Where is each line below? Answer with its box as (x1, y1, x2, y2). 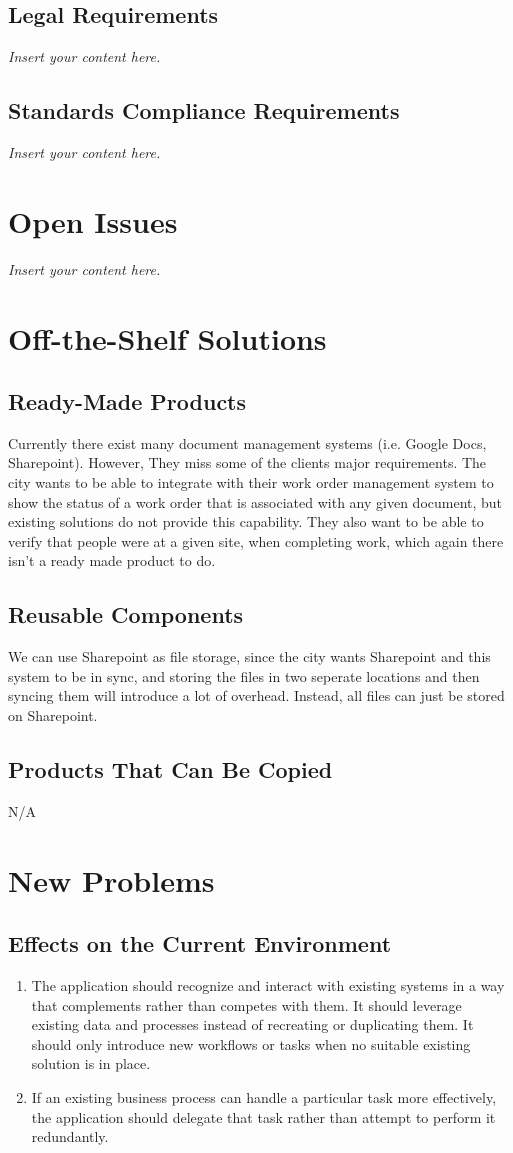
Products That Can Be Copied (8, 754, 333, 785)
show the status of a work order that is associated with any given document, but (8, 491, 503, 512)
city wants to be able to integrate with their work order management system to (8, 472, 494, 493)
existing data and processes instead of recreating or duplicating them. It (31, 1014, 474, 1035)
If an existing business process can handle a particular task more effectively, (31, 1086, 497, 1107)
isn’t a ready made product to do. (8, 550, 216, 571)
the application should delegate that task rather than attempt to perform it (31, 1106, 496, 1127)
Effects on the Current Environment (8, 928, 392, 959)
